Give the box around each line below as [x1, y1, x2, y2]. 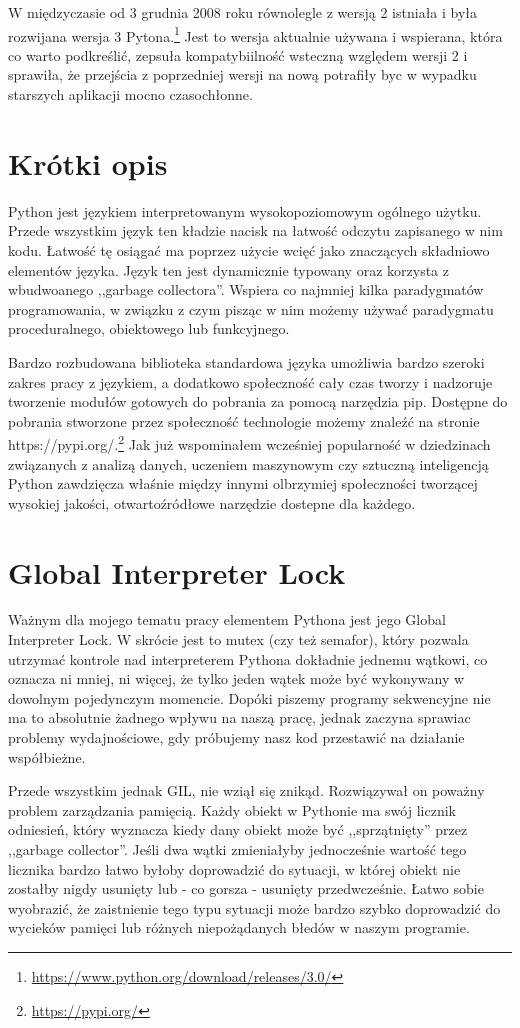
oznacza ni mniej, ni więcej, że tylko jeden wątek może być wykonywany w [8, 668, 465, 689]
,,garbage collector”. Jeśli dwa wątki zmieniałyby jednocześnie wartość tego [8, 838, 467, 859]
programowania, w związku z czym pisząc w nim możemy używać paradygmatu [8, 298, 494, 319]
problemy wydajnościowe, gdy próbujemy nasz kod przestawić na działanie [8, 727, 465, 747]
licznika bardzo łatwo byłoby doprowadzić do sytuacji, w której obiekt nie [8, 858, 461, 879]
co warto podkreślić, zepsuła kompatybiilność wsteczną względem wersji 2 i [8, 44, 468, 65]
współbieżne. [8, 746, 86, 767]
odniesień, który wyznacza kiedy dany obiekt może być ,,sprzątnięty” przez [8, 819, 468, 840]
